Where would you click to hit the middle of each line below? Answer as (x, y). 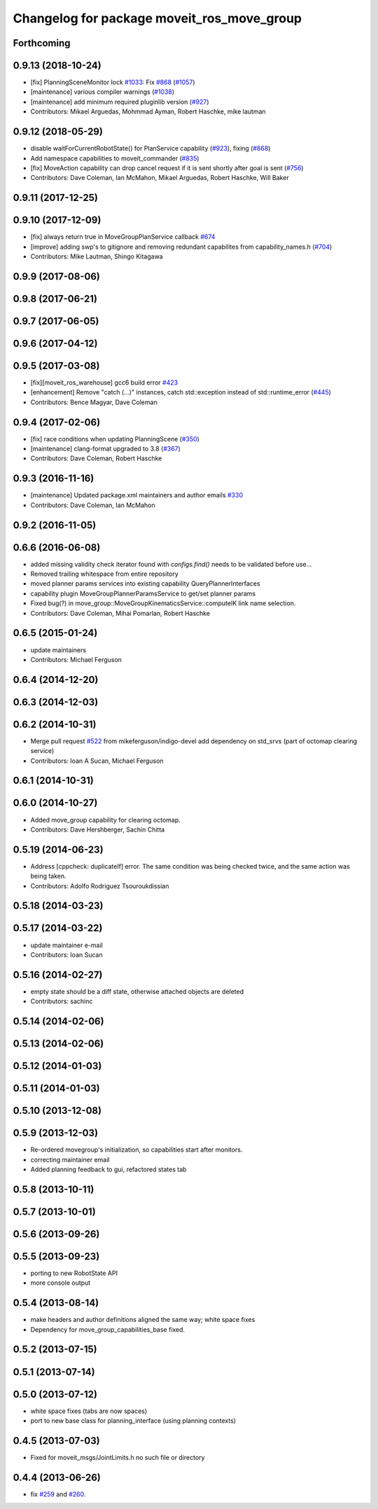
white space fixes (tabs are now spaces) (89, 1411)
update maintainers (58, 650)
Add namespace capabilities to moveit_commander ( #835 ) (115, 158)
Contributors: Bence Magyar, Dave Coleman (94, 402)
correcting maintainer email (70, 1159)
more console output (61, 1283)
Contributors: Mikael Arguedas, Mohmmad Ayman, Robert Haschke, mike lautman (148, 111)
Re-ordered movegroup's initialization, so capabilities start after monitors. (136, 1150)
